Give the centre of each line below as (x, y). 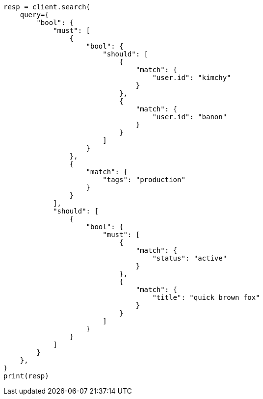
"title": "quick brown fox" (206, 297)
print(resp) (26, 376)
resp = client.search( (47, 7)
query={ (34, 15)
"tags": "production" (144, 180)
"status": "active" (190, 258)
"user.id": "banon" (190, 117)
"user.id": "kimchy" (192, 78)
